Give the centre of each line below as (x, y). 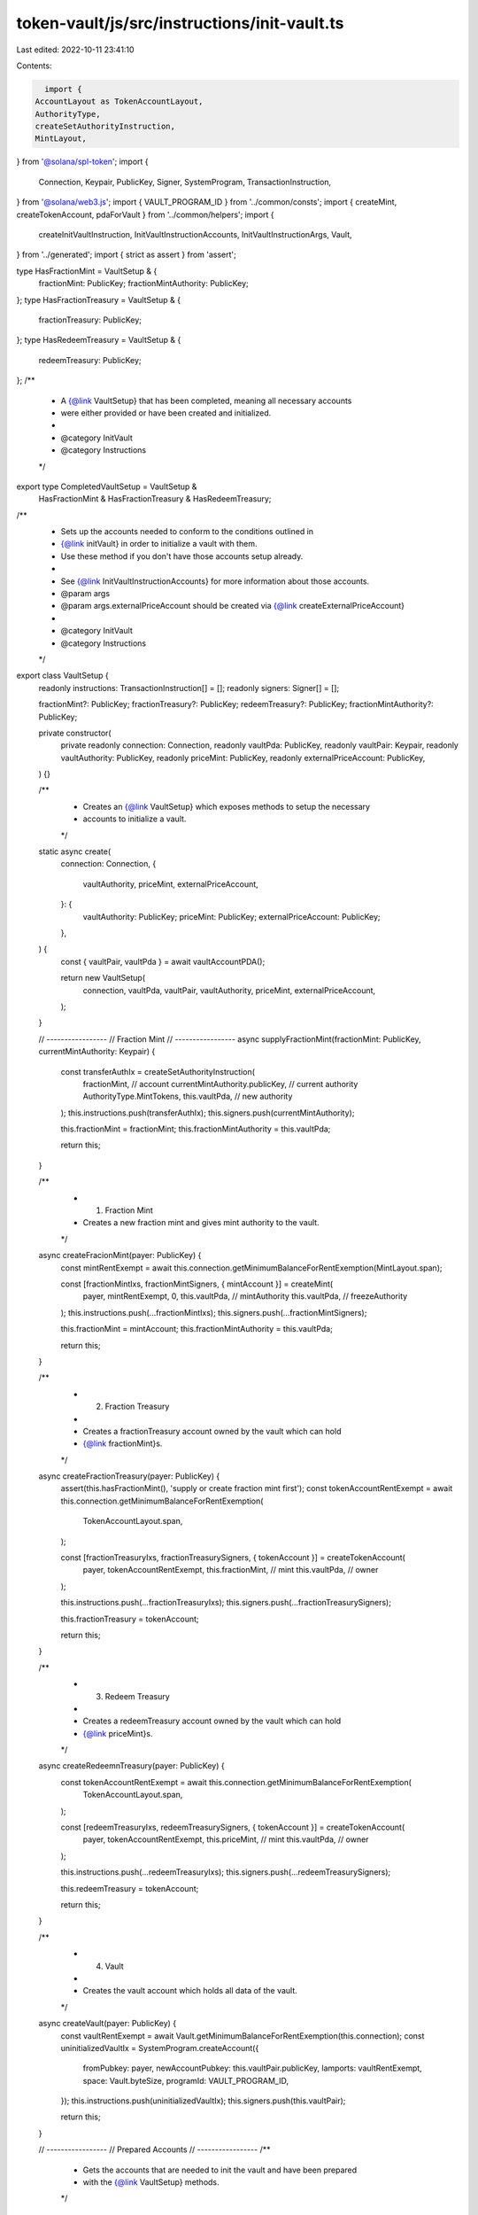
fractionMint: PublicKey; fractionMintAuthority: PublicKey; (144, 284)
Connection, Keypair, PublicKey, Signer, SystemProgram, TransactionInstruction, (185, 182)
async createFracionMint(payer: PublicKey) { (120, 1255)
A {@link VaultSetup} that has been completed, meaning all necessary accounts (206, 400)
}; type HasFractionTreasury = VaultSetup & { (99, 299)
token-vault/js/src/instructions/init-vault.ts (180, 23)
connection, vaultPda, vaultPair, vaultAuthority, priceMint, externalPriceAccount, (229, 990)
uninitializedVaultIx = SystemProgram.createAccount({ (160, 2048)
